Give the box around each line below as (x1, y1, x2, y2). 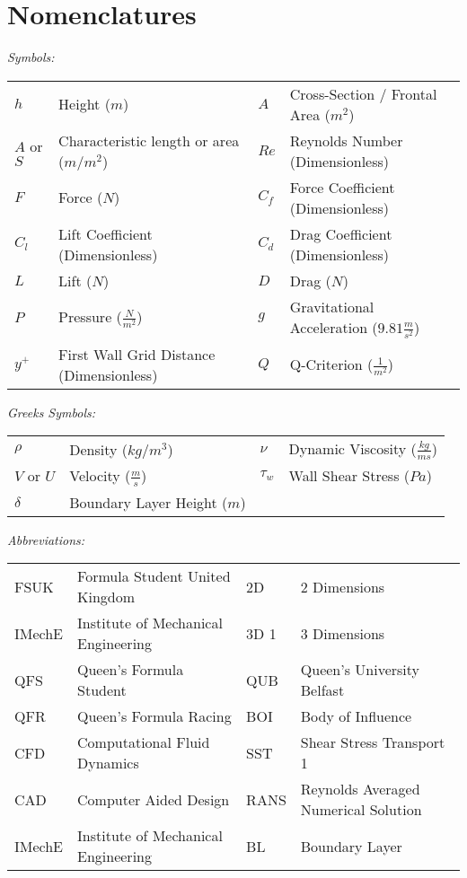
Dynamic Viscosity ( (288, 438, 417, 460)
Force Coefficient (289, 176, 395, 198)
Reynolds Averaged (300, 778, 420, 800)
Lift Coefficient (58, 223, 153, 244)
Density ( (69, 438, 128, 460)
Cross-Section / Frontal (289, 83, 437, 104)
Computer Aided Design (77, 788, 230, 810)
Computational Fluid (77, 732, 210, 753)
